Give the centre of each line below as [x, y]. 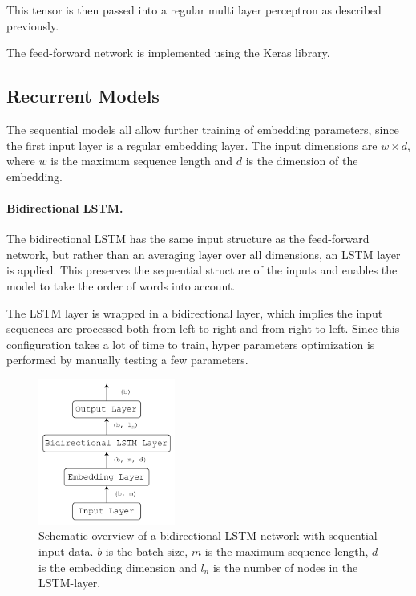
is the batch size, [147, 551]
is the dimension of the [302, 161]
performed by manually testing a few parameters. [127, 360]
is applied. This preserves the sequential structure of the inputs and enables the [202, 270]
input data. [66, 551]
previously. [33, 25]
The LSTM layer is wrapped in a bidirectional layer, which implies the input [195, 312]
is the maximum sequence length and [142, 161]
